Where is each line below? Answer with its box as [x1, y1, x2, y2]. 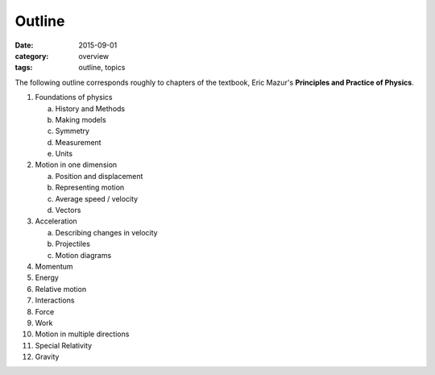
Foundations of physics [35, 93, 113, 102]
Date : [14, 40, 34, 50]
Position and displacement [55, 171, 143, 181]
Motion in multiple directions [35, 329, 130, 339]
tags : [14, 63, 33, 73]
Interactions [35, 295, 75, 306]
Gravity [35, 352, 60, 362]
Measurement [55, 137, 101, 147]
